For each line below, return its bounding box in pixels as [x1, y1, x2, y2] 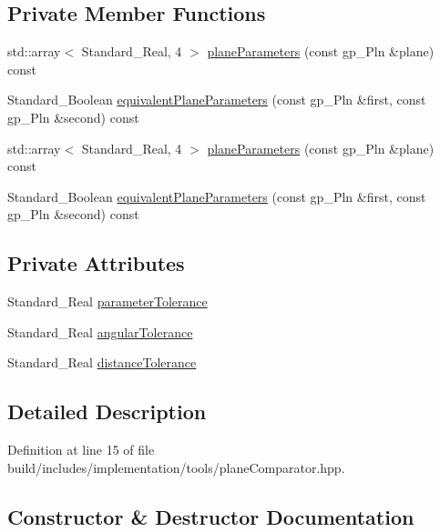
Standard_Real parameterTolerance [7, 292, 208, 311]
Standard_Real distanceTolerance [7, 353, 197, 372]
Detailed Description [7, 397, 207, 426]
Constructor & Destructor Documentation [7, 502, 414, 530]
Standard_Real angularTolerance [7, 322, 193, 341]
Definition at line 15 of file [7, 440, 155, 459]
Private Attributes [7, 249, 185, 277]
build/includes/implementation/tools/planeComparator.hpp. [7, 457, 345, 477]
